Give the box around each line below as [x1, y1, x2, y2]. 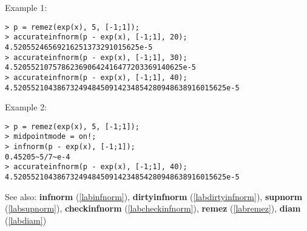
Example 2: [5, 101, 47, 113]
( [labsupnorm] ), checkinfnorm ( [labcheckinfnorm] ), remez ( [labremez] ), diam [5, 202, 301, 215]
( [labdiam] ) [5, 213, 47, 226]
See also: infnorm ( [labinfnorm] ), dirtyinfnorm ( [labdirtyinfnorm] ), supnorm [5, 190, 303, 203]
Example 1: [5, 1, 47, 13]
